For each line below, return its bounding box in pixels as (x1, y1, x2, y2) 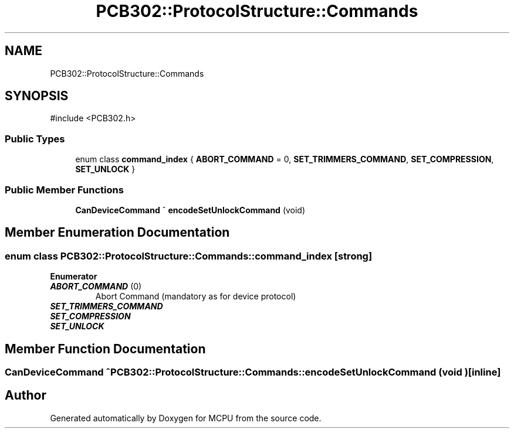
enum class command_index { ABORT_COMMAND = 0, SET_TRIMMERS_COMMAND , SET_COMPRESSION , (75, 154, 494, 165)
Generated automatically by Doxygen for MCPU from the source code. (50, 412, 322, 423)
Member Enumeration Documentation (5, 225, 230, 240)
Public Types (5, 132, 65, 145)
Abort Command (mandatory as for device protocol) (95, 291, 296, 302)
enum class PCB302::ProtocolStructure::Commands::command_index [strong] (5, 250, 373, 262)
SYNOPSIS (5, 88, 69, 104)
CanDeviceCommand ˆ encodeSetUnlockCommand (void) (75, 204, 306, 215)
